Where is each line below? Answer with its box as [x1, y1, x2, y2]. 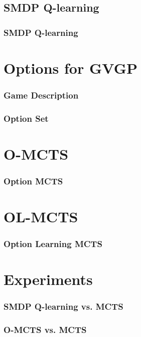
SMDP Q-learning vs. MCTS [4, 300, 123, 313]
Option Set [4, 112, 49, 124]
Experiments [4, 269, 93, 290]
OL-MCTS [4, 206, 78, 227]
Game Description [4, 88, 79, 101]
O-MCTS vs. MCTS [4, 323, 87, 336]
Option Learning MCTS [4, 237, 102, 250]
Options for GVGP [4, 57, 137, 78]
